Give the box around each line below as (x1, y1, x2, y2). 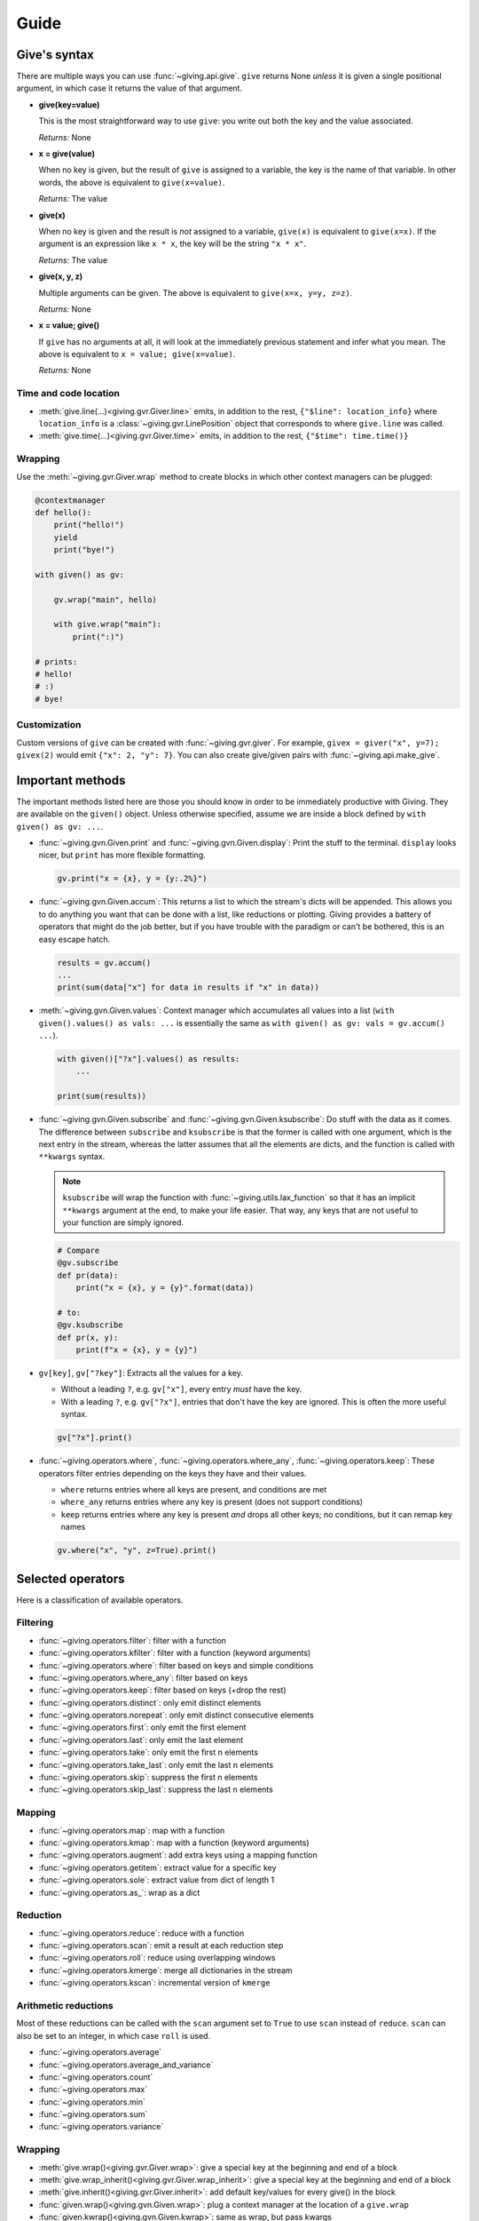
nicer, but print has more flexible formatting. (38, 849, 206, 861)
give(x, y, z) (38, 271, 83, 282)
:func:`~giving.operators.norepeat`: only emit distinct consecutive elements (38, 1710, 314, 1721)
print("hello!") (53, 520, 124, 530)
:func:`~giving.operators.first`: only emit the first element (38, 1722, 247, 1732)
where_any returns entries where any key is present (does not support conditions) (60, 1497, 364, 1508)
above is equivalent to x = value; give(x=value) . (38, 349, 236, 360)
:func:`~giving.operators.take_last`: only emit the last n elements (38, 1759, 274, 1770)
